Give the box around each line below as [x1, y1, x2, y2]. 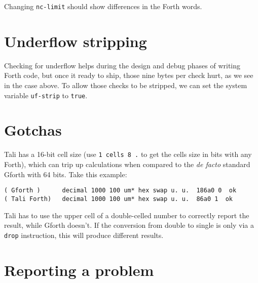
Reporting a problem [4, 259, 154, 280]
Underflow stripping [4, 30, 147, 51]
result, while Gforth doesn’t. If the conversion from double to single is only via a [4, 220, 254, 230]
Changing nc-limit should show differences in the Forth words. [4, 1, 202, 11]
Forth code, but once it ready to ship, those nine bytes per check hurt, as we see [4, 70, 253, 80]
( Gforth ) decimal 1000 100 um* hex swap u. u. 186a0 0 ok [4, 187, 237, 194]
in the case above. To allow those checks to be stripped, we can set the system [4, 79, 247, 90]
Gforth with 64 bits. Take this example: [4, 169, 127, 179]
